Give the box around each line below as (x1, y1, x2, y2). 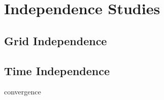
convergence (4, 86, 41, 97)
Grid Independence (4, 32, 107, 48)
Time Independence (4, 62, 110, 78)
